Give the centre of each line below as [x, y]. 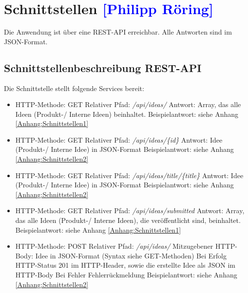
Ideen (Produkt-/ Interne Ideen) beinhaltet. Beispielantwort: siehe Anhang [127, 114]
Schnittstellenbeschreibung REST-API [103, 67]
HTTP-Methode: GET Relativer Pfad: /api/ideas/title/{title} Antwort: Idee [129, 175]
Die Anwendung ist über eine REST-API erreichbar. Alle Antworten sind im [118, 32]
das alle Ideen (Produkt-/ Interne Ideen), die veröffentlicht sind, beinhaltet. [128, 220]
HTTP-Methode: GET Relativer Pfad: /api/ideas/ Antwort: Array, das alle [128, 104]
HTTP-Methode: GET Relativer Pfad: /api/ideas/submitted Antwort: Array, [130, 211]
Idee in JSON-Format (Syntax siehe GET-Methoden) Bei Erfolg [131, 255]
